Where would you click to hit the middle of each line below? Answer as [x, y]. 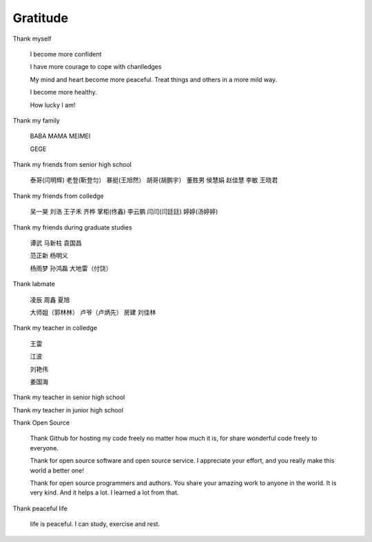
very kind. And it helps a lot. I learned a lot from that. [104, 492]
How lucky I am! [53, 105]
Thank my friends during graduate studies [72, 227]
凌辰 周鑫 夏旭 [50, 299]
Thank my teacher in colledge [55, 328]
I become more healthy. [63, 92]
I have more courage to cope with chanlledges [96, 67]
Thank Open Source [41, 423]
